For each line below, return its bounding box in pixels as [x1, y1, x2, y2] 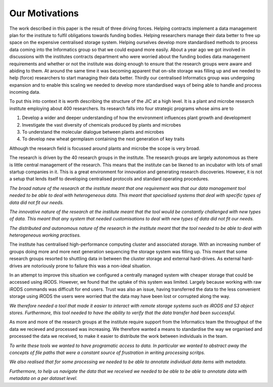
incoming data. [9, 89, 40, 95]
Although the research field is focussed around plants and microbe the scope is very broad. [9, 145, 201, 151]
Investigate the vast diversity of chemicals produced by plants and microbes [22, 122, 181, 128]
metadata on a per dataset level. [9, 375, 78, 381]
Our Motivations [9, 8, 79, 19]
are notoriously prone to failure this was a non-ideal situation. [23, 262, 152, 268]
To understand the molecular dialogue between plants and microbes [22, 129, 164, 135]
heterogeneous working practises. [9, 232, 81, 238]
